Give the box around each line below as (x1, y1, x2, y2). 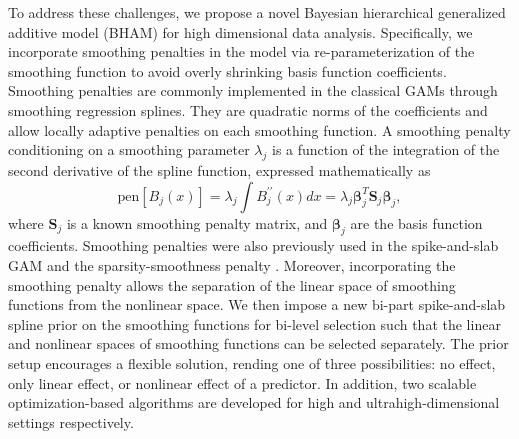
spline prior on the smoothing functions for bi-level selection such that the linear (8, 313, 501, 334)
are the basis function (350, 212, 483, 233)
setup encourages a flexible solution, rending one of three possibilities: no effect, (8, 352, 496, 373)
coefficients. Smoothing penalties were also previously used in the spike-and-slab (8, 235, 499, 256)
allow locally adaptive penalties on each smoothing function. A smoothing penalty (8, 119, 511, 140)
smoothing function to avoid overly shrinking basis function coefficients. (8, 60, 447, 81)
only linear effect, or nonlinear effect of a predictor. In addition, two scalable (8, 372, 477, 393)
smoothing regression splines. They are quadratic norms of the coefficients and (8, 99, 488, 120)
